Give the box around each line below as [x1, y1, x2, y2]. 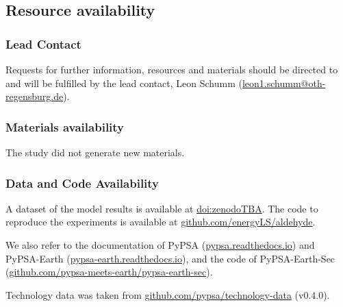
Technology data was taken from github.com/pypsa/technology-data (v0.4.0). [5, 287, 330, 302]
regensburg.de [5, 89, 64, 103]
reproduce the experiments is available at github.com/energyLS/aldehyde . [5, 214, 316, 229]
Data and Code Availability [5, 174, 160, 191]
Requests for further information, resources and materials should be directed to [5, 62, 338, 76]
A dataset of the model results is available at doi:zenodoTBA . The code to [5, 201, 318, 215]
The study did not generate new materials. [5, 145, 185, 159]
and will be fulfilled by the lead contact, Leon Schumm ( [5, 75, 242, 90]
